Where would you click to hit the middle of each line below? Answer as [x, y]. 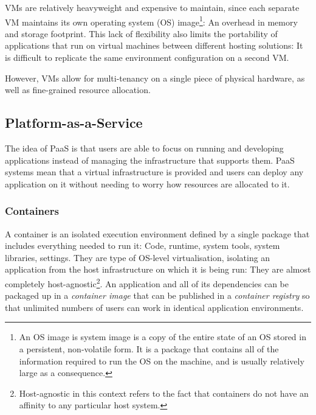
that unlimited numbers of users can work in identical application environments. [154, 307]
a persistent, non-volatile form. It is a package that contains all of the [149, 349]
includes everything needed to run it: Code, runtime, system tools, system [143, 246]
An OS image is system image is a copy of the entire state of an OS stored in [163, 337]
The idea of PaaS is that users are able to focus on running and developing [144, 148]
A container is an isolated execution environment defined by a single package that [157, 233]
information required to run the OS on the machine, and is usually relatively [162, 361]
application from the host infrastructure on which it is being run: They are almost [158, 269]
